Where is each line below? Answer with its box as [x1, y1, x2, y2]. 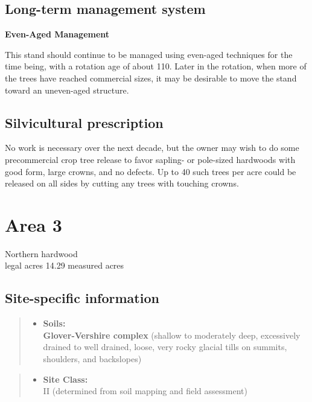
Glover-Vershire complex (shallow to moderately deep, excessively [43, 328, 301, 341]
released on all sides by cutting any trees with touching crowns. [5, 177, 239, 190]
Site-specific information [5, 289, 159, 307]
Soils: [43, 317, 66, 330]
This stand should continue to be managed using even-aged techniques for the [5, 48, 293, 60]
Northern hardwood [5, 247, 78, 260]
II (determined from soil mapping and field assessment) [43, 384, 247, 397]
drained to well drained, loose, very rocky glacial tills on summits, [43, 340, 287, 353]
